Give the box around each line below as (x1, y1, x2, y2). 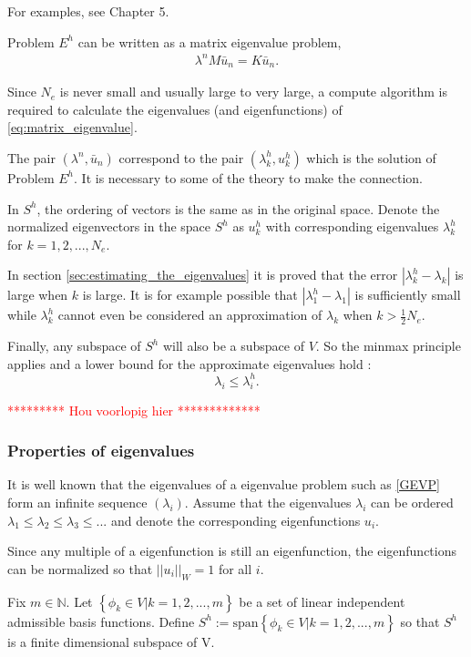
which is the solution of (306, 148, 436, 167)
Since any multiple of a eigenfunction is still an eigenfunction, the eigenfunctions (7, 541, 456, 560)
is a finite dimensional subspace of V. (7, 631, 215, 651)
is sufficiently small (354, 285, 461, 304)
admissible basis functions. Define (7, 611, 195, 631)
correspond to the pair (118, 148, 244, 167)
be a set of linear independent (239, 591, 405, 611)
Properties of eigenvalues (7, 439, 195, 462)
